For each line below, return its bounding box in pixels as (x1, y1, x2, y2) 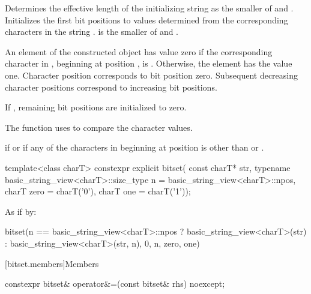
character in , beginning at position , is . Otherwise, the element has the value (5, 57, 292, 70)
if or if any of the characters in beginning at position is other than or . (5, 141, 264, 154)
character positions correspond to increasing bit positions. (5, 80, 217, 93)
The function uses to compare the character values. (5, 121, 193, 133)
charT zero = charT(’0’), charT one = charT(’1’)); (5, 185, 191, 197)
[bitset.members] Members (5, 257, 99, 269)
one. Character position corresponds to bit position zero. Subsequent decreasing (5, 68, 298, 81)
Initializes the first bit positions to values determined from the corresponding (5, 13, 288, 26)
